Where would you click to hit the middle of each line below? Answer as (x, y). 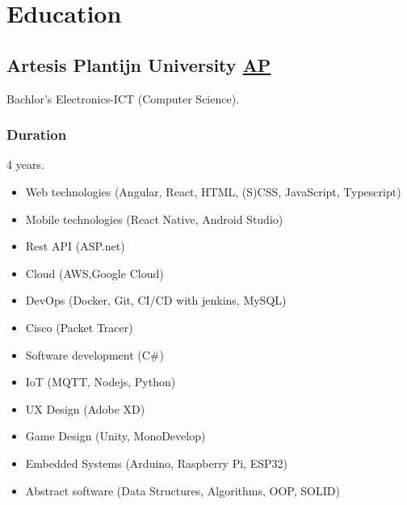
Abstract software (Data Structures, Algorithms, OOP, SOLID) (183, 490)
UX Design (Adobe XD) (85, 408)
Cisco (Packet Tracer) (79, 327)
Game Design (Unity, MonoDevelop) (115, 436)
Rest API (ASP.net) (75, 246)
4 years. (25, 164)
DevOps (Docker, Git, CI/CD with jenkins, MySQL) (156, 300)
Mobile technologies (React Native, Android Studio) (154, 219)
